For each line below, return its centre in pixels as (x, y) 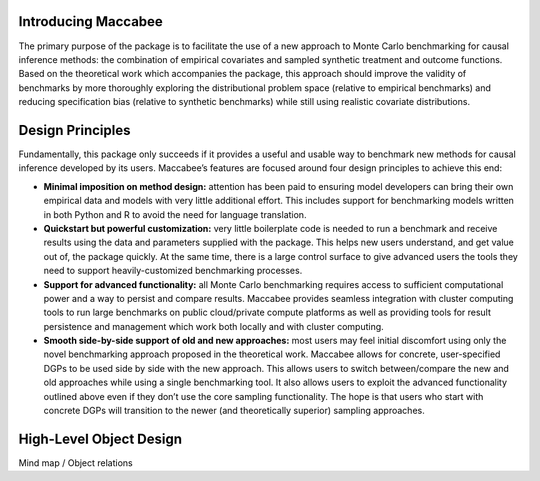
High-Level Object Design (100, 438)
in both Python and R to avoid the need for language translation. (175, 214)
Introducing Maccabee (91, 21)
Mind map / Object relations (76, 462)
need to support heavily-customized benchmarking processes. (173, 271)
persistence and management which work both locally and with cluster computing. (213, 326)
